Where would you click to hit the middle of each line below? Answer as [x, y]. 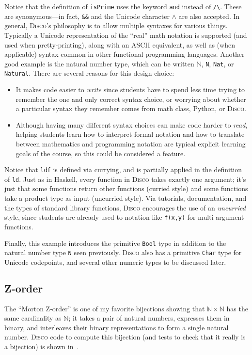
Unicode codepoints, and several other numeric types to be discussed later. [115, 262]
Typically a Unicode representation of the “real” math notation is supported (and [126, 35]
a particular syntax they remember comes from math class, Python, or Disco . [131, 108]
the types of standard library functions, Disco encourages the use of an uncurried [125, 207]
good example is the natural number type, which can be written [99, 63]
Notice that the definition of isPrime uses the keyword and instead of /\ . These [123, 6]
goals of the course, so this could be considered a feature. [101, 153]
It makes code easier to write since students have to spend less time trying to [130, 89]
